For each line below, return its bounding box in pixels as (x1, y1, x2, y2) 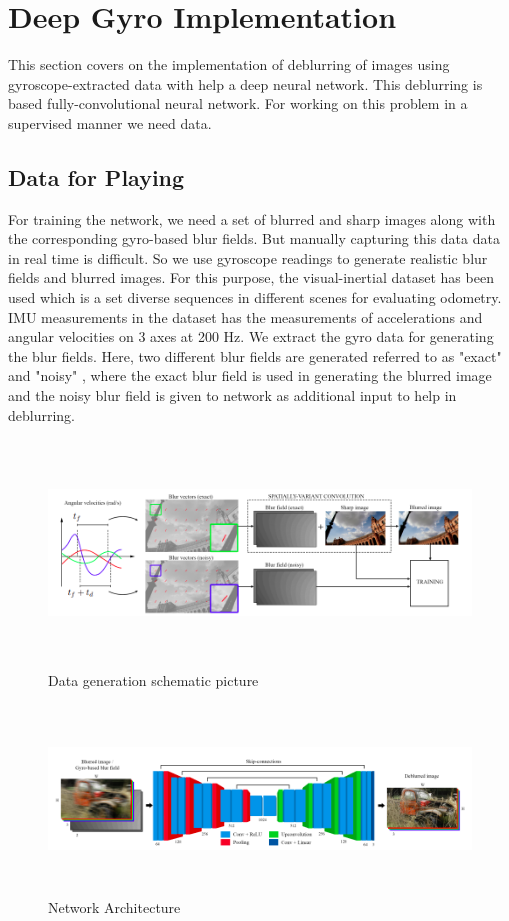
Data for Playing (8, 161, 185, 192)
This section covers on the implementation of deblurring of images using (8, 54, 450, 75)
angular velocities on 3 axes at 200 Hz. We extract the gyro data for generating (8, 326, 494, 347)
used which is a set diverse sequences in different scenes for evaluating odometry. (8, 287, 502, 308)
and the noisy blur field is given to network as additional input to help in (8, 385, 457, 406)
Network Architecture (48, 896, 181, 917)
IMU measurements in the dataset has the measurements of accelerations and (8, 306, 483, 327)
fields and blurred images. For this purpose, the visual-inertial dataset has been (8, 267, 494, 288)
